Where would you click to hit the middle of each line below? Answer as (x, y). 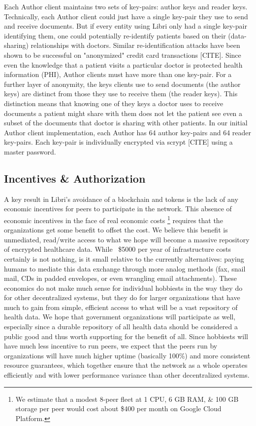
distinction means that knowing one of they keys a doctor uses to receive (114, 103)
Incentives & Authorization (75, 178)
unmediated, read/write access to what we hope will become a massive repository (127, 239)
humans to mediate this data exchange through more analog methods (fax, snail (125, 268)
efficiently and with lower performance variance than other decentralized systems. (127, 375)
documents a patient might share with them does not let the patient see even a (123, 113)
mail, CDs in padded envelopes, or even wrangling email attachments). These (121, 278)
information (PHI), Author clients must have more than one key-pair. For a (118, 74)
